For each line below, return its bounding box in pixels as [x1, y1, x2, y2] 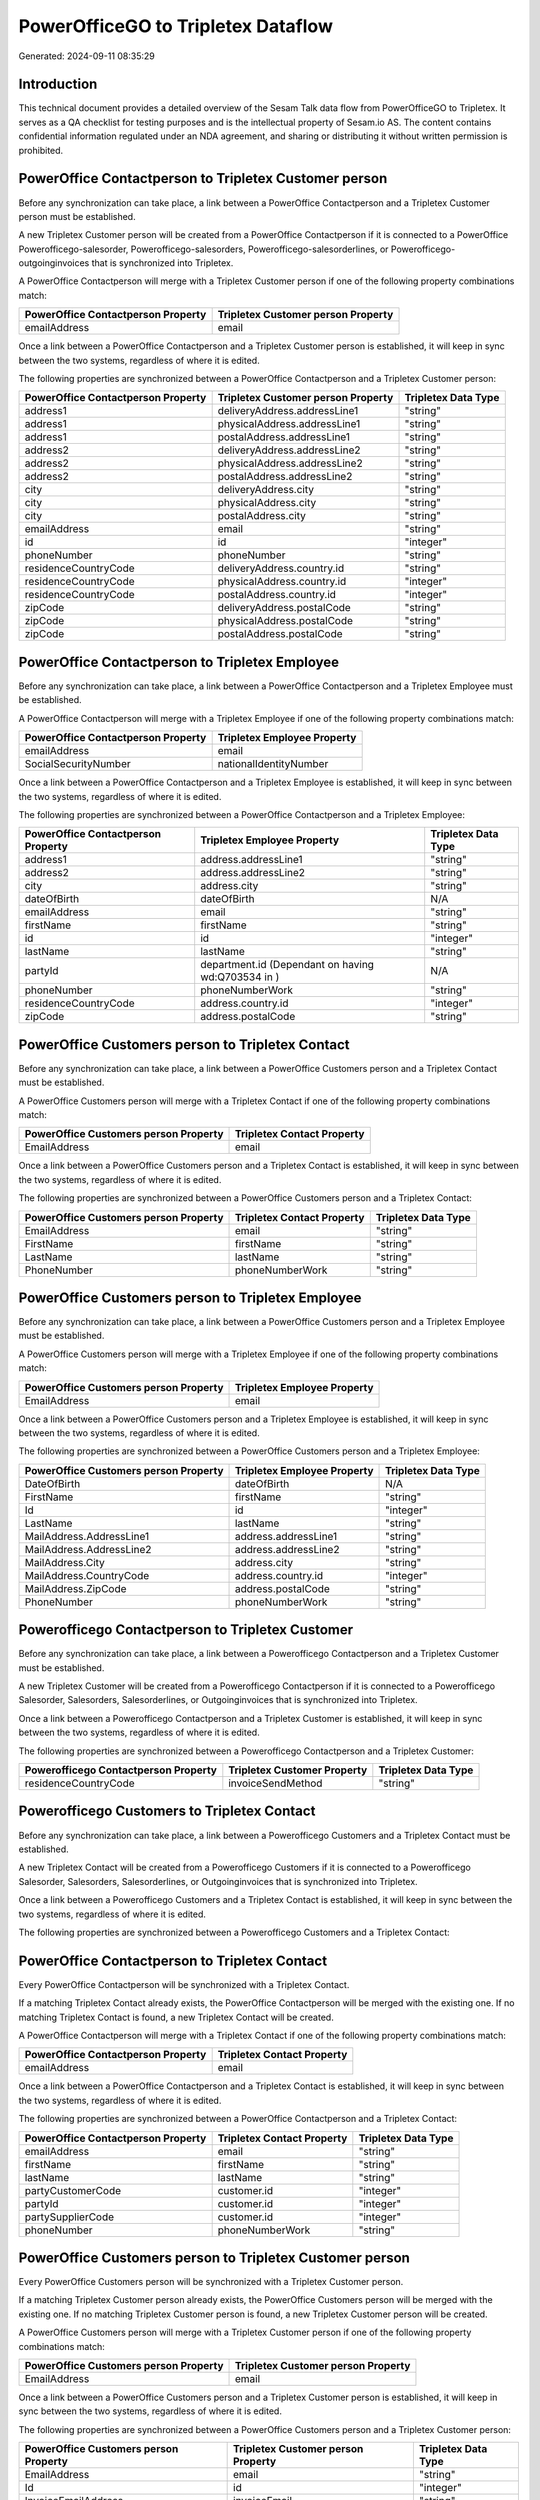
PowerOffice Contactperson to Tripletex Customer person [18, 170, 388, 187]
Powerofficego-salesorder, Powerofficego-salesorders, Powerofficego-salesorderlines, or [18, 243, 389, 255]
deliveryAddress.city [217, 483, 315, 497]
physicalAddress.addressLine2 [217, 456, 364, 470]
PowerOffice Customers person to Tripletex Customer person [18, 2249, 410, 2266]
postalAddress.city [217, 509, 307, 523]
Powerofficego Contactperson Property [24, 1763, 217, 1777]
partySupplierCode [24, 2210, 115, 2224]
